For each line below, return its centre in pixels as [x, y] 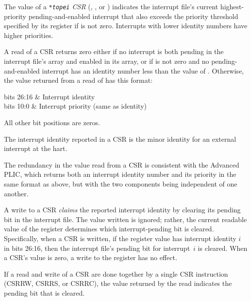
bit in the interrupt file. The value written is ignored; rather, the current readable [125, 219]
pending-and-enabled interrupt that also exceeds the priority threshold [133, 16]
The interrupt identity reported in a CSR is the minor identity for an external [120, 139]
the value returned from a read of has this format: [78, 80]
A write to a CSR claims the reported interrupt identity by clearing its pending [122, 210]
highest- [232, 6]
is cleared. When [223, 248]
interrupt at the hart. [36, 148]
